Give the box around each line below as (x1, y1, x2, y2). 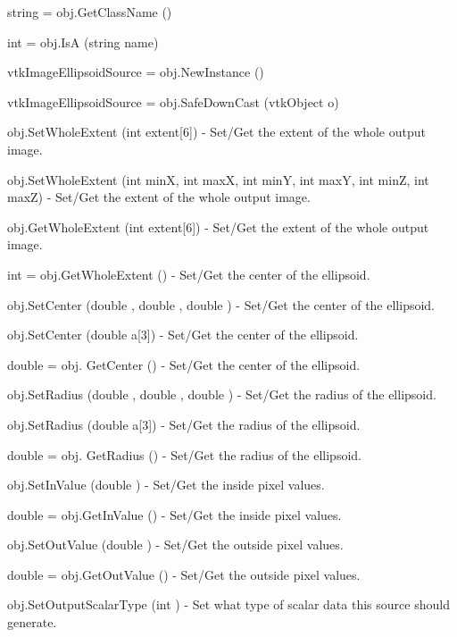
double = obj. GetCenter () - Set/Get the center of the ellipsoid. (7, 355, 361, 373)
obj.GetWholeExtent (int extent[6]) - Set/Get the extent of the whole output (7, 217, 429, 236)
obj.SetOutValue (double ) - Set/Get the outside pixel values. (7, 535, 344, 554)
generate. (7, 613, 57, 632)
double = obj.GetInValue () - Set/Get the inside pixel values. (7, 505, 342, 524)
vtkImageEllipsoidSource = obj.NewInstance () (7, 63, 264, 81)
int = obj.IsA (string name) (7, 32, 159, 51)
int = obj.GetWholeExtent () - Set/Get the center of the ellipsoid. (7, 264, 370, 283)
